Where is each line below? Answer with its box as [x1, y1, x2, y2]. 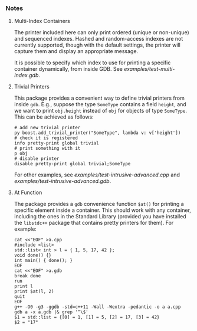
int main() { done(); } [14, 258, 73, 264]
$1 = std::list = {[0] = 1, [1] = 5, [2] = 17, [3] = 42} [14, 314, 160, 320]
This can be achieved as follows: [14, 113, 94, 120]
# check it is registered [14, 135, 78, 141]
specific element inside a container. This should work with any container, [14, 207, 191, 214]
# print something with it [14, 146, 81, 152]
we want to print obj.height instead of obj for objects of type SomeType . [14, 107, 187, 114]
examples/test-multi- [124, 65, 175, 73]
